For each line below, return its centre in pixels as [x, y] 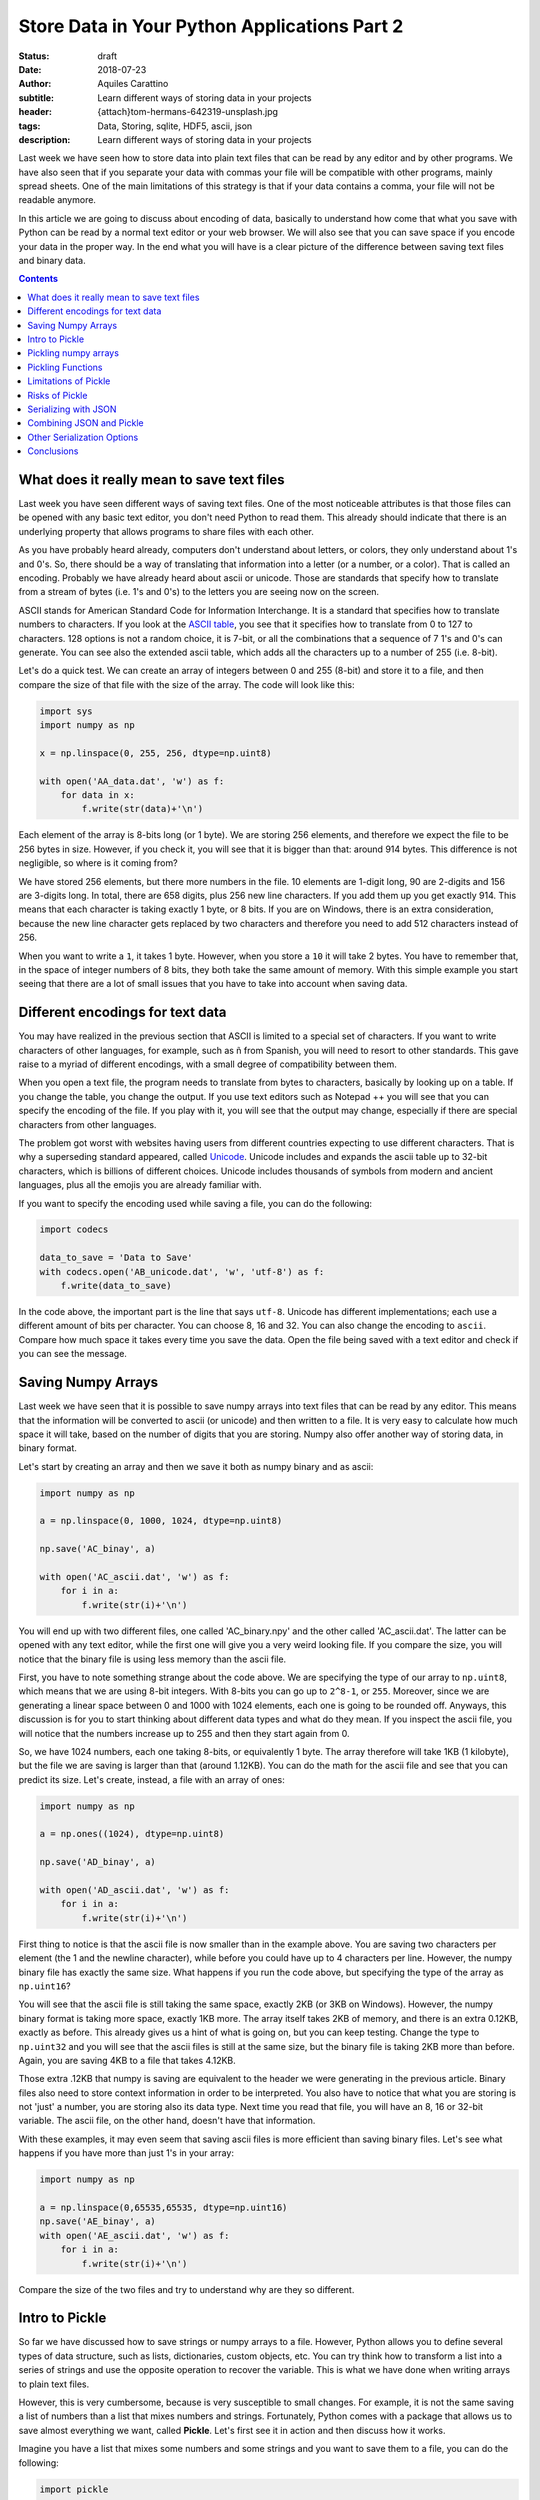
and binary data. [52, 261]
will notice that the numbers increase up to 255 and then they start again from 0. [184, 1733]
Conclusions [53, 451]
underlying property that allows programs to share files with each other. [166, 531]
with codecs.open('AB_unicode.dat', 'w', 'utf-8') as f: [182, 1271]
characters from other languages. [87, 1124]
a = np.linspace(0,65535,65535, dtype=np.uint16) [163, 2207]
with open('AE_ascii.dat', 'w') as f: [134, 2235]
